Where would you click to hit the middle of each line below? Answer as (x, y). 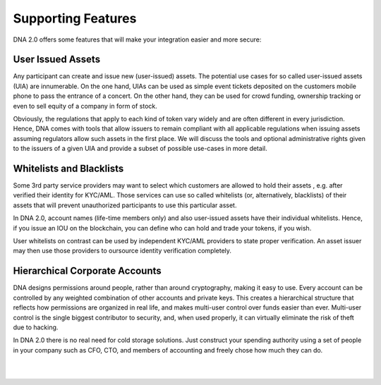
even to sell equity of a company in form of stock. (85, 106)
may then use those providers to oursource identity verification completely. (122, 251)
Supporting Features (75, 18)
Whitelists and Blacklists (68, 169)
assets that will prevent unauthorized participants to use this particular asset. (125, 205)
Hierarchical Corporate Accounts (87, 271)
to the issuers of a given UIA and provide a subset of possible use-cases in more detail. (140, 149)
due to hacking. (36, 327)
